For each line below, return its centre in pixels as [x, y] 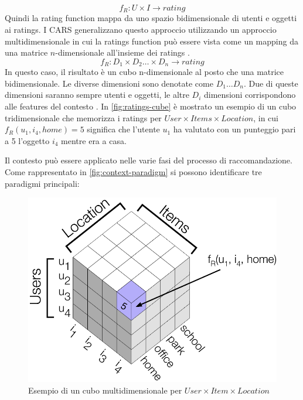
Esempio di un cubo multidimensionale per [105, 390]
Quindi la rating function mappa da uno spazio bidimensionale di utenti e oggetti [151, 18]
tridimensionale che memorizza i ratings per [83, 117]
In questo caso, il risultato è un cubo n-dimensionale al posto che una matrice [144, 72]
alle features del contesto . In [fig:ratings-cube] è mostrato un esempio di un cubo [151, 106]
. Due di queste [271, 83]
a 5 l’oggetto [27, 140]
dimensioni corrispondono [250, 95]
